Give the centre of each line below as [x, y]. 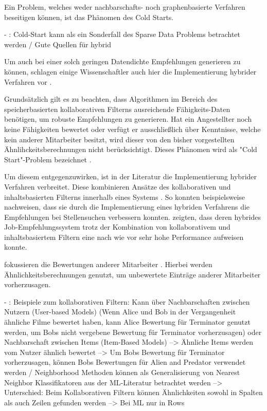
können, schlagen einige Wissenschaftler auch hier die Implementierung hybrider [130, 71]
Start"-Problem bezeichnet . [48, 159]
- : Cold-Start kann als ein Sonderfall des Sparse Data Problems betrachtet [122, 34]
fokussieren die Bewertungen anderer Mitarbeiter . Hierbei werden [108, 264]
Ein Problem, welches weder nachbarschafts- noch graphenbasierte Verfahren [125, 7]
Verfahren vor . [28, 81]
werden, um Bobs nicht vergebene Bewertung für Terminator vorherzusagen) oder [133, 332]
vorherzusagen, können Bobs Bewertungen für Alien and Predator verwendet [125, 362]
